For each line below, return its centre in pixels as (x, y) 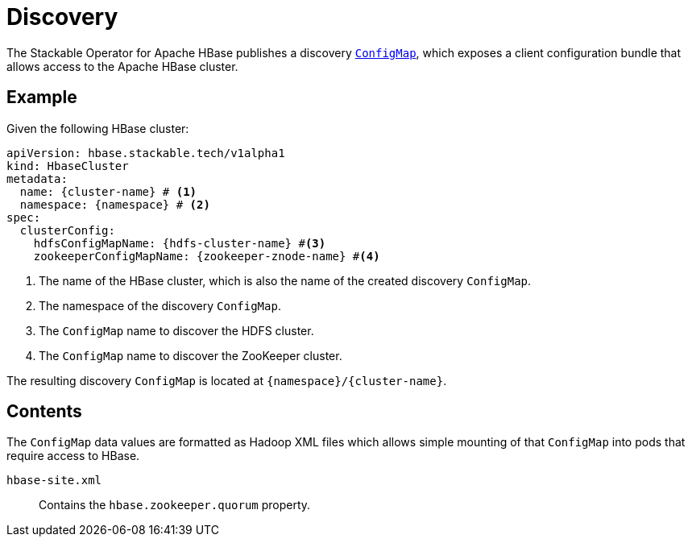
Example (42, 97)
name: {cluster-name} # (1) (108, 191)
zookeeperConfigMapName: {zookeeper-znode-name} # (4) (207, 256)
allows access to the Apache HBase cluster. (122, 66)
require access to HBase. (73, 456)
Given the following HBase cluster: (98, 128)
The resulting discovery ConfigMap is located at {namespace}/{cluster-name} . (227, 380)
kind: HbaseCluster (68, 166)
